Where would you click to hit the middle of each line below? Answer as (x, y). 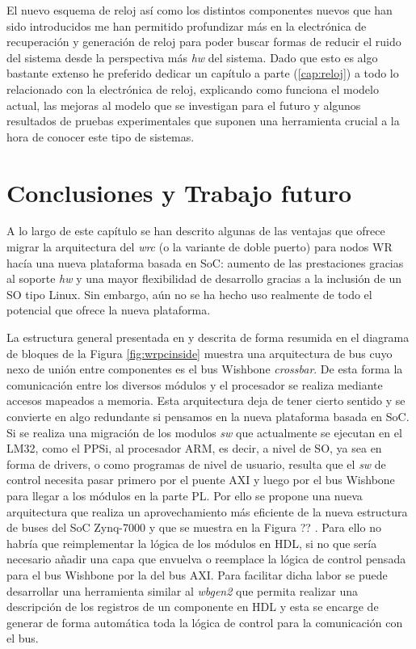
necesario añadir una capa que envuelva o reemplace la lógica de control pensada (206, 559)
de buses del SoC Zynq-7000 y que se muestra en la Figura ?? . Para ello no (194, 527)
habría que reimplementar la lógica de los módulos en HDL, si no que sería (192, 543)
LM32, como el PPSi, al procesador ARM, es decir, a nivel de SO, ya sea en (194, 448)
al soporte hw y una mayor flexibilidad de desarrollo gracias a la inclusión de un (204, 278)
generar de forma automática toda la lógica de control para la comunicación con (205, 622)
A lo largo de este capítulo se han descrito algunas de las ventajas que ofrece (196, 231)
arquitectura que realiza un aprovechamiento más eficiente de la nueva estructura (207, 511)
